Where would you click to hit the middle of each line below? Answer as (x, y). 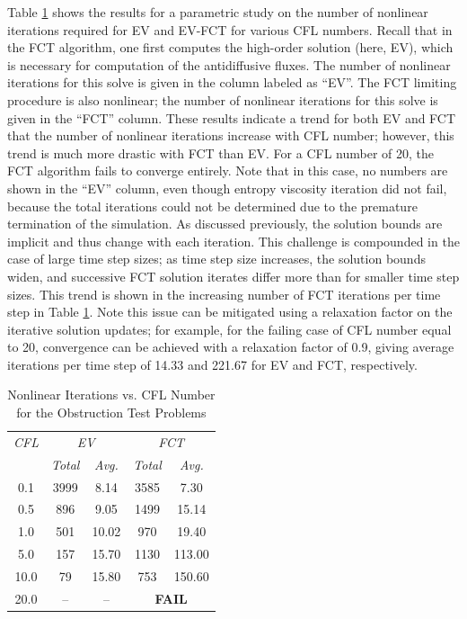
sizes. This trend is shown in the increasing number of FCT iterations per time (224, 294)
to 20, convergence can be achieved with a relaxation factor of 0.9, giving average (231, 347)
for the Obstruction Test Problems (111, 413)
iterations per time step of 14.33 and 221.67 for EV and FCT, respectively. (212, 364)
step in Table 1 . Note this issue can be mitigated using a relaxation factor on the (230, 312)
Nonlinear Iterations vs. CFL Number (111, 395)
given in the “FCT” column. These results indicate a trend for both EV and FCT (232, 117)
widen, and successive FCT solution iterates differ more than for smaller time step (233, 276)
